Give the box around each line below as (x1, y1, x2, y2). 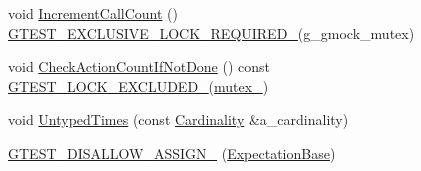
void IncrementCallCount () (8, 3, 179, 23)
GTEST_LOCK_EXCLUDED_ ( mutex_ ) (8, 75, 269, 96)
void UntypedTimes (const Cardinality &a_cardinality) (8, 109, 349, 130)
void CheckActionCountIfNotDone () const (8, 56, 271, 77)
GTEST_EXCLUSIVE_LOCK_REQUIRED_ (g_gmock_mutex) (8, 22, 415, 43)
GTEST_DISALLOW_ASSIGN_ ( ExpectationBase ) (8, 142, 336, 163)
